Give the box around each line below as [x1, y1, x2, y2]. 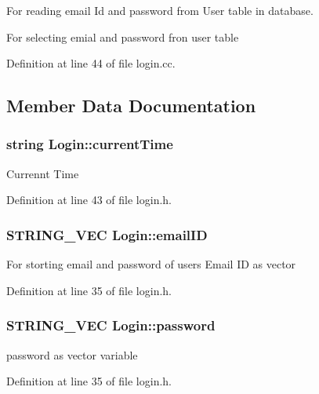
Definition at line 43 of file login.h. [6, 192, 172, 208]
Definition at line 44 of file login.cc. [6, 55, 176, 71]
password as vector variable [6, 346, 138, 363]
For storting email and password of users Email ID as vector [6, 256, 296, 272]
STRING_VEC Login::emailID [6, 224, 208, 244]
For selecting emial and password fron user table [6, 28, 239, 45]
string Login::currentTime [6, 134, 173, 154]
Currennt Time [6, 165, 79, 181]
